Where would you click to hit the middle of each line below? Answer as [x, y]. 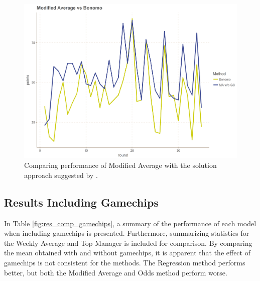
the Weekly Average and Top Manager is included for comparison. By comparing [128, 243]
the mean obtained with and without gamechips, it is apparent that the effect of [127, 253]
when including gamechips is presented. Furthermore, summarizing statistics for [127, 233]
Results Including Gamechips [81, 202]
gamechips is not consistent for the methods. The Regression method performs [125, 263]
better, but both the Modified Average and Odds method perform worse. [116, 272]
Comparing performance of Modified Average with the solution [120, 165]
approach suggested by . [61, 175]
